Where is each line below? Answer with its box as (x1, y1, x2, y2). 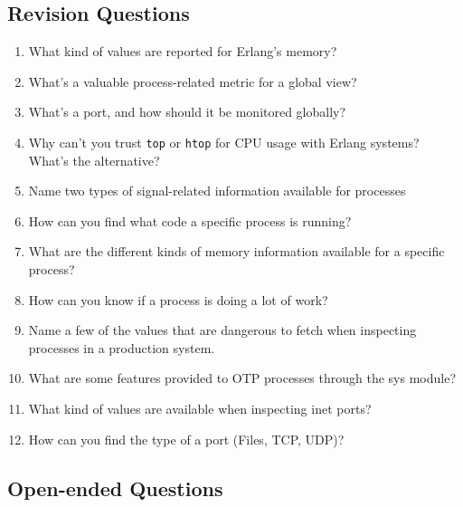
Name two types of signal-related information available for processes (28, 181, 406, 200)
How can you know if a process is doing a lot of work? (28, 290, 328, 309)
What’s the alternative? (28, 150, 160, 169)
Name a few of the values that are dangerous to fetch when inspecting (28, 320, 417, 340)
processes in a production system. (28, 338, 215, 357)
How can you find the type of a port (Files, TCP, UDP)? (28, 429, 345, 448)
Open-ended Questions (7, 474, 223, 502)
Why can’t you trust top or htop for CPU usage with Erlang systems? (28, 132, 420, 151)
